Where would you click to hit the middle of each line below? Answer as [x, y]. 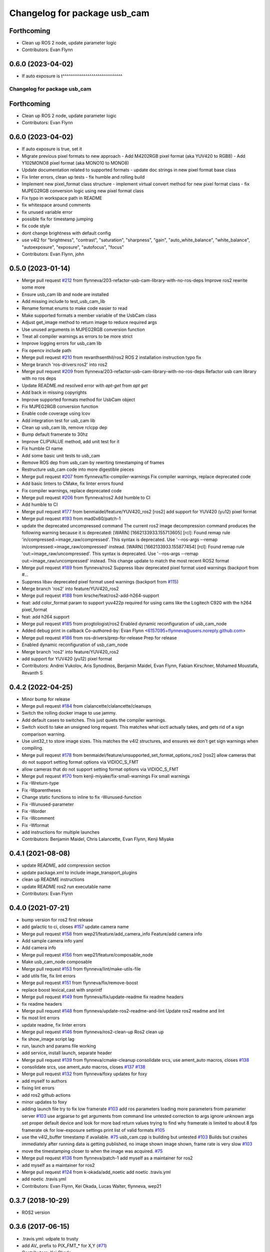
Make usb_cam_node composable [57, 962]
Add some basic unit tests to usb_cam [61, 455]
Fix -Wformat [35, 825]
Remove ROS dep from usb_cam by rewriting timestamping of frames [93, 463]
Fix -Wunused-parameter [48, 804]
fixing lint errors [38, 1088]
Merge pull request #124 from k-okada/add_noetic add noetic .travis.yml [96, 1172]
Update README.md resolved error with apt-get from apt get [85, 385]
